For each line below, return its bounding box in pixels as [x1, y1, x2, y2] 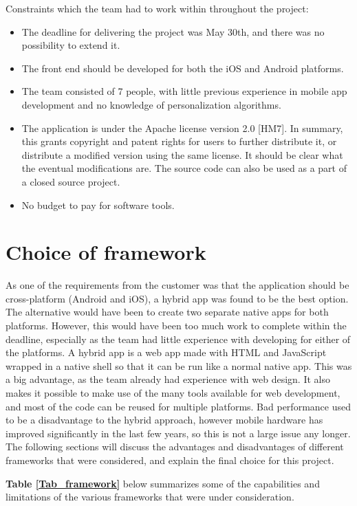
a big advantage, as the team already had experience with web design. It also [6, 372, 330, 386]
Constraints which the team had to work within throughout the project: [6, 1, 309, 15]
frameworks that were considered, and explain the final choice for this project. [6, 452, 334, 467]
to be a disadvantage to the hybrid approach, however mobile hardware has [6, 412, 323, 427]
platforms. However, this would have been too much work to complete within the [6, 318, 347, 333]
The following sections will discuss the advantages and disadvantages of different [6, 439, 344, 454]
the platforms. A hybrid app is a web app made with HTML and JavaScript [6, 345, 327, 360]
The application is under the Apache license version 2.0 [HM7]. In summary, [21, 120, 343, 135]
